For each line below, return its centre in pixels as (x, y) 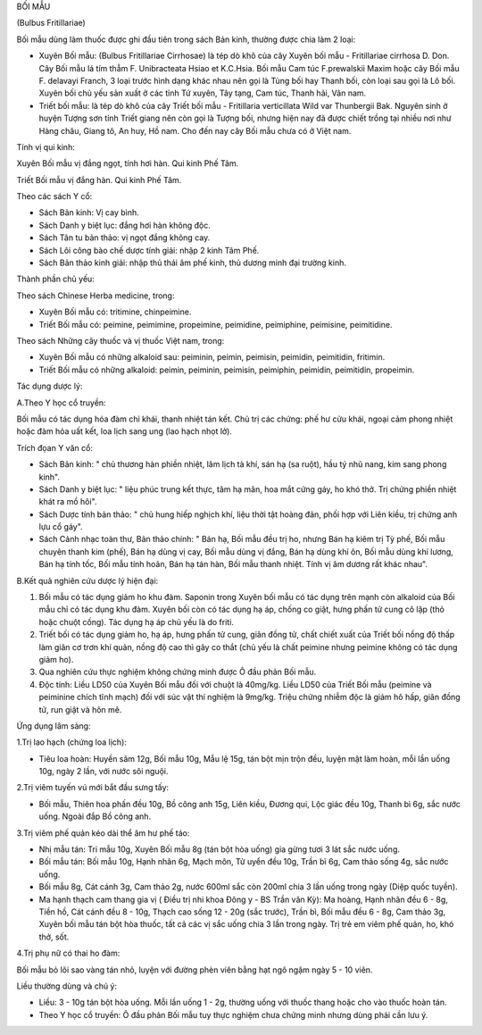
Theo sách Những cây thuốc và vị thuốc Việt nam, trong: (120, 340)
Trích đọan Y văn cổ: (55, 447)
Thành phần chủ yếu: (56, 279)
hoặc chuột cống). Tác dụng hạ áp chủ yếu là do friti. (136, 622)
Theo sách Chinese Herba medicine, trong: (96, 296)
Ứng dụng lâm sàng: (54, 726)
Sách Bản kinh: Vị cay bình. (89, 213)
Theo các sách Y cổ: (54, 196)
